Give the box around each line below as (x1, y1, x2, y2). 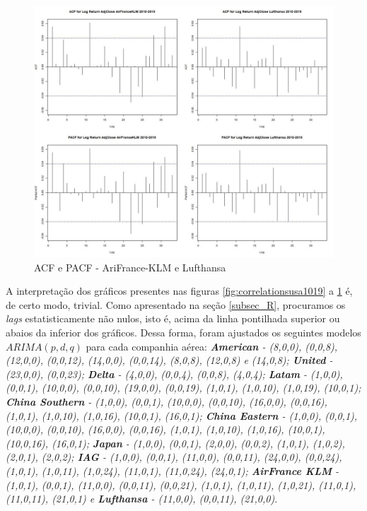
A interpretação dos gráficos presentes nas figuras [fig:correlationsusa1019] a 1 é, (6, 283, 353, 298)
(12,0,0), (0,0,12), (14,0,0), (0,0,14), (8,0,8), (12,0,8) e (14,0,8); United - (6, 353, 333, 368)
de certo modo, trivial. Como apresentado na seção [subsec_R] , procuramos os (6, 297, 346, 312)
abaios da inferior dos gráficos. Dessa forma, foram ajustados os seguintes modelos (6, 325, 361, 340)
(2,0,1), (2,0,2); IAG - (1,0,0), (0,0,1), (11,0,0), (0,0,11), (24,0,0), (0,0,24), (6, 450, 342, 464)
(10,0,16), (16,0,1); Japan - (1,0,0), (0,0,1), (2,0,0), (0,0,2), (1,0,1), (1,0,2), (6, 435, 345, 450)
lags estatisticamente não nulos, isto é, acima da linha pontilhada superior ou (6, 311, 340, 326)
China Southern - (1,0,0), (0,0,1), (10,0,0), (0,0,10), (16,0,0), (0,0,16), (6, 394, 327, 409)
